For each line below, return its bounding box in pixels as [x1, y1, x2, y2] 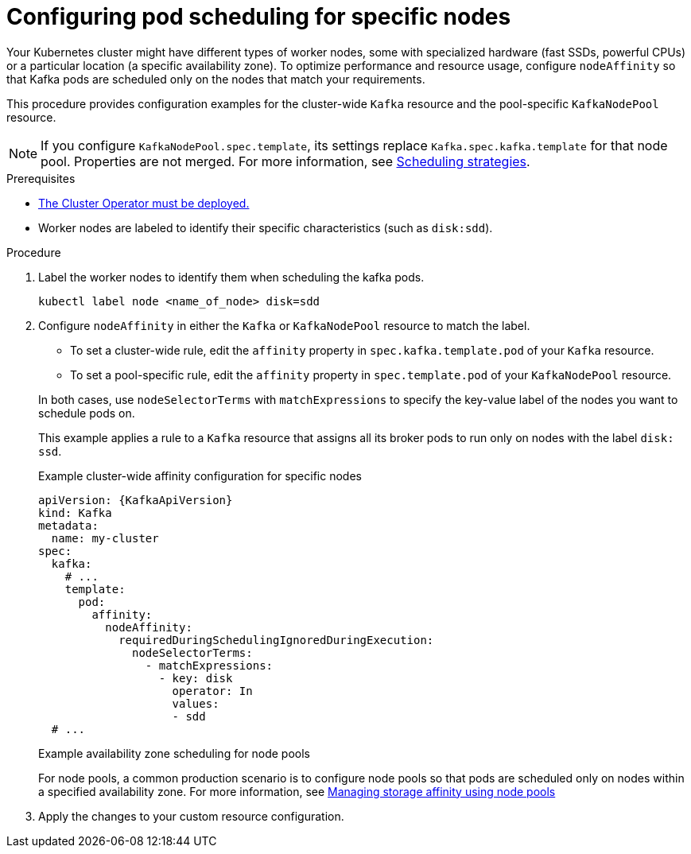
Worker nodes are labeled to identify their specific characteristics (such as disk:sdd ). [38, 220, 493, 235]
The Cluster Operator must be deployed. [38, 196, 250, 210]
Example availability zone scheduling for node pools [38, 746, 311, 760]
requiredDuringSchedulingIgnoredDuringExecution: [118, 633, 434, 646]
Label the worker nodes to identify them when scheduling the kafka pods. [38, 270, 425, 284]
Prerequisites [6, 171, 76, 185]
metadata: [38, 518, 99, 532]
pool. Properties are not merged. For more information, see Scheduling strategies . [41, 153, 530, 169]
